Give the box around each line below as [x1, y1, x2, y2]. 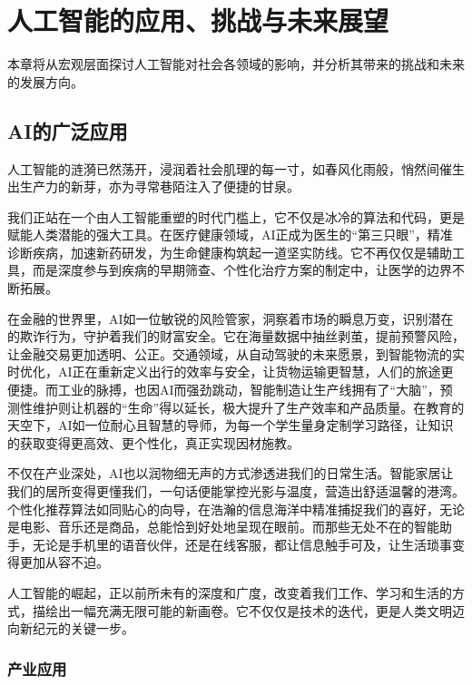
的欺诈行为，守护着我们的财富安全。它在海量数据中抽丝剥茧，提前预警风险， [7, 327, 465, 346]
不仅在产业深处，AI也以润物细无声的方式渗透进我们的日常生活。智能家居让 [7, 464, 454, 483]
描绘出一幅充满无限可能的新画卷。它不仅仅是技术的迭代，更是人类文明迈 [32, 601, 465, 620]
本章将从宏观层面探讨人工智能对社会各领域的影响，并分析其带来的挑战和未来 [7, 54, 465, 73]
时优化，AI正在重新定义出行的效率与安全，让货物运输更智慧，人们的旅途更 [7, 362, 454, 381]
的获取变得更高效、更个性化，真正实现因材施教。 [7, 433, 300, 452]
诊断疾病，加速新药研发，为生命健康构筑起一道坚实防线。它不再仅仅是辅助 [7, 242, 452, 261]
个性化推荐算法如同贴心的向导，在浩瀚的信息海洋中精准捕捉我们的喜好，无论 [7, 499, 465, 518]
